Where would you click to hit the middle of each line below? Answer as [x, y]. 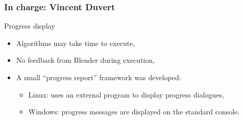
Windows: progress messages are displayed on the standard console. [134, 112]
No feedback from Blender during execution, [85, 60]
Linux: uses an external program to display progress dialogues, [126, 94]
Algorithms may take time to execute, [75, 43]
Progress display [30, 26]
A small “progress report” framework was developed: [98, 77]
